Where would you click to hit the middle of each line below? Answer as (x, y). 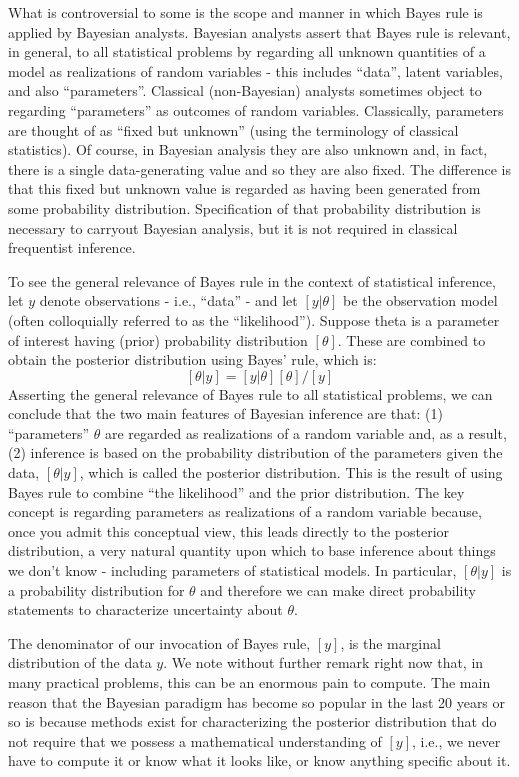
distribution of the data (80, 662)
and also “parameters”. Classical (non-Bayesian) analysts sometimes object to (245, 90)
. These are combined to (411, 339)
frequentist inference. (72, 247)
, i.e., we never (456, 740)
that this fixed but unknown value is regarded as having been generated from (244, 188)
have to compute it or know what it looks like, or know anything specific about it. (259, 760)
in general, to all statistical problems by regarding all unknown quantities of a (247, 51)
